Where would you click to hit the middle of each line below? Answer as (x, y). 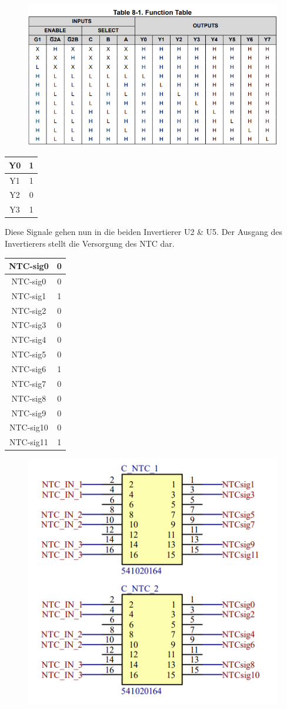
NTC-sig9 (29, 413)
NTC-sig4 (29, 339)
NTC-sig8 (29, 398)
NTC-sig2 (29, 310)
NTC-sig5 (29, 354)
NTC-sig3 (29, 325)
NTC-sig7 (29, 383)
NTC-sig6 (29, 368)
